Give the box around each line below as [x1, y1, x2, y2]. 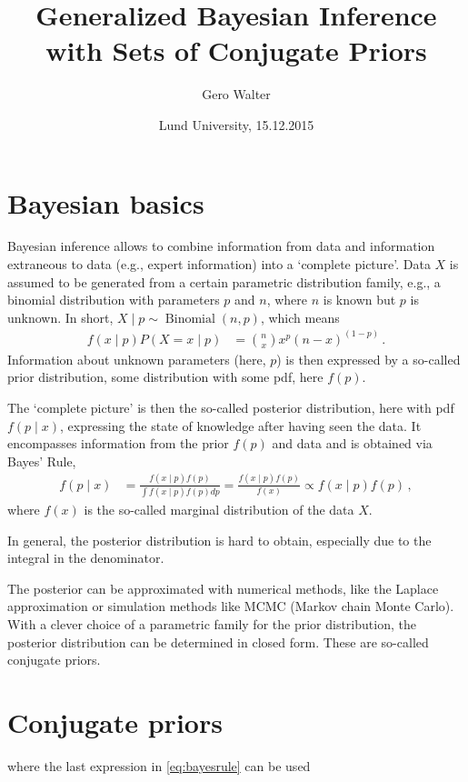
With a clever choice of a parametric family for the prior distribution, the [7, 615, 416, 634]
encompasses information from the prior [7, 434, 229, 453]
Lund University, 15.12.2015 [158, 115, 314, 134]
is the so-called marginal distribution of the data [84, 500, 354, 519]
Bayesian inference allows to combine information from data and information [7, 236, 435, 256]
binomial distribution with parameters [7, 290, 220, 309]
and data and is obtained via [272, 434, 433, 453]
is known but [323, 290, 396, 309]
